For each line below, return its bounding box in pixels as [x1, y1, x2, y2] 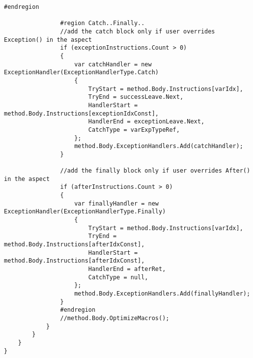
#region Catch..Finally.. [60, 20, 145, 27]
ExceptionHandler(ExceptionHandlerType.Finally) [4, 208, 166, 215]
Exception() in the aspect [4, 36, 92, 43]
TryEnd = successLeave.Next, [88, 93, 184, 101]
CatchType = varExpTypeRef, [88, 126, 180, 133]
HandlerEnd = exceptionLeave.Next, [88, 118, 205, 125]
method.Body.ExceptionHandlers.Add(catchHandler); [74, 143, 243, 150]
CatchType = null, [88, 273, 148, 281]
